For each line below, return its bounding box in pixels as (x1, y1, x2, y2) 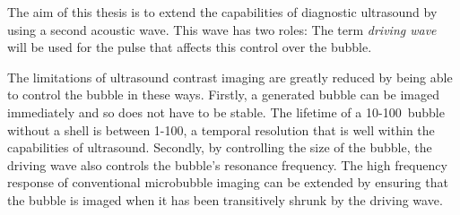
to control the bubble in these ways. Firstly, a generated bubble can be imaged (7, 85, 439, 104)
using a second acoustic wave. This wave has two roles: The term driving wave (7, 20, 437, 39)
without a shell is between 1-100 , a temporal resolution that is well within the (7, 120, 435, 139)
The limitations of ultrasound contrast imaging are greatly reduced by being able (7, 67, 453, 86)
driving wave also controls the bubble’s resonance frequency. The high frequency (7, 155, 447, 174)
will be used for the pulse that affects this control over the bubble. (7, 38, 372, 56)
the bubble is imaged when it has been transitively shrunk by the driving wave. (7, 190, 443, 209)
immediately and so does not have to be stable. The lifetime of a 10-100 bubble (7, 102, 445, 121)
